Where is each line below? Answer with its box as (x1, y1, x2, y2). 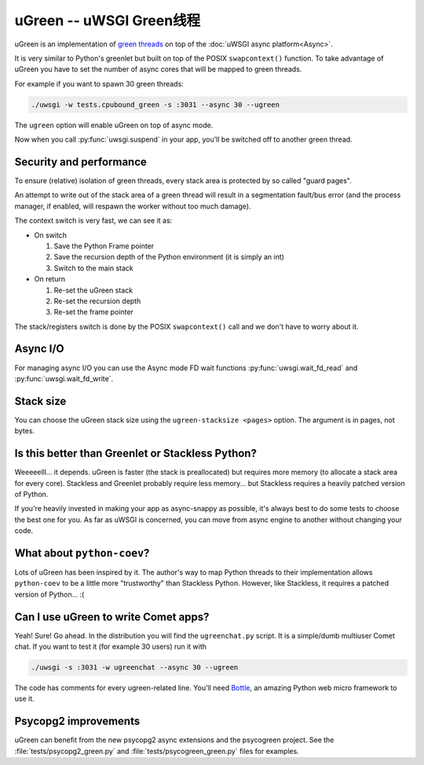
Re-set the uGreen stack (53, 285, 133, 295)
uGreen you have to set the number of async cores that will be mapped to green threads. (14, 64, 302, 74)
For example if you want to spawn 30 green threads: (14, 79, 184, 88)
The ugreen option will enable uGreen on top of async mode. (14, 120, 214, 130)
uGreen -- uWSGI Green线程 (14, 12, 201, 29)
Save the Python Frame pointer (53, 241, 155, 251)
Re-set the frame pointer (53, 307, 133, 317)
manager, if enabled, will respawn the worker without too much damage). (14, 201, 251, 211)
